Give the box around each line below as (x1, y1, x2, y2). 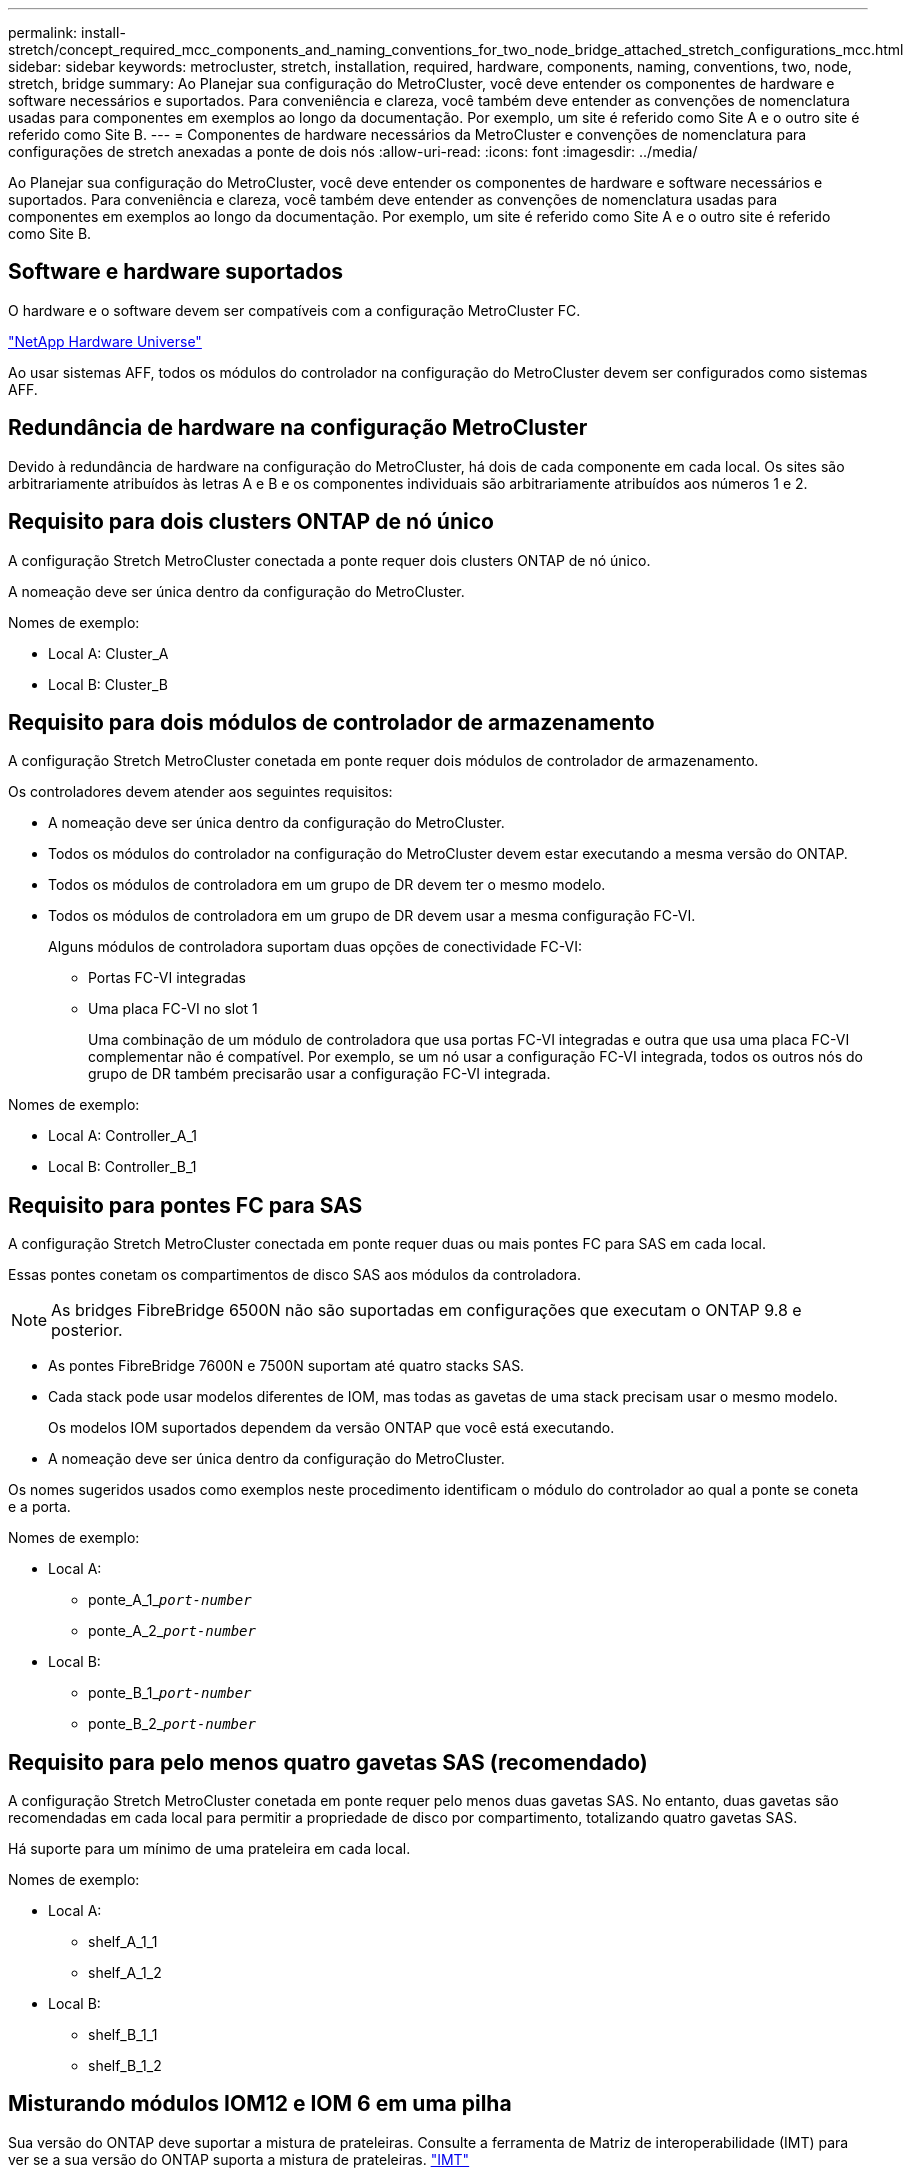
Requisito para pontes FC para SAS (8, 1192, 363, 1218)
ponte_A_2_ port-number (88, 1622, 256, 1640)
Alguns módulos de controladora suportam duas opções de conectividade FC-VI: (48, 938, 582, 956)
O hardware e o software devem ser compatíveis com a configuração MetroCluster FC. (8, 301, 581, 319)
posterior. (51, 1320, 123, 1341)
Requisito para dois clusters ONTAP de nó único (8, 509, 494, 535)
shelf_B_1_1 (88, 2026, 158, 2044)
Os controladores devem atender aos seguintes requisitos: (8, 783, 393, 801)
